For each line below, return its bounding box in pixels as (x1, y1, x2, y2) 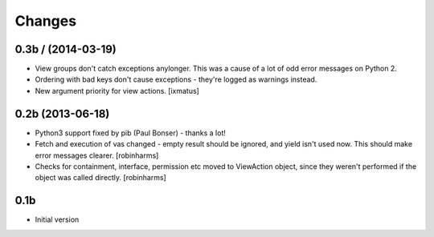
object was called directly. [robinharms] (35, 173, 166, 183)
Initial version (35, 215, 80, 224)
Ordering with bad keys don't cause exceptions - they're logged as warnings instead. (35, 74, 317, 84)
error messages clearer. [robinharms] (35, 151, 159, 160)
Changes (14, 12, 76, 30)
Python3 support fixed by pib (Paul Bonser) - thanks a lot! (35, 128, 227, 138)
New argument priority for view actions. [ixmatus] (35, 86, 200, 95)
